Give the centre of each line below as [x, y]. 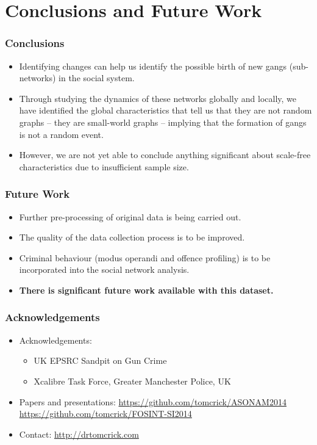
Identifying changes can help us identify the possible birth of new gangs [153, 66]
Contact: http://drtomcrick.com [79, 434]
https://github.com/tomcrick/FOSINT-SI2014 [105, 414]
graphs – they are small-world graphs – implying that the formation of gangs [163, 122]
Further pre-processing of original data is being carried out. [130, 216]
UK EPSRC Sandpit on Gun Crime [100, 360]
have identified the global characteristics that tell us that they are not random [166, 110]
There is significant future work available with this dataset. [146, 290]
